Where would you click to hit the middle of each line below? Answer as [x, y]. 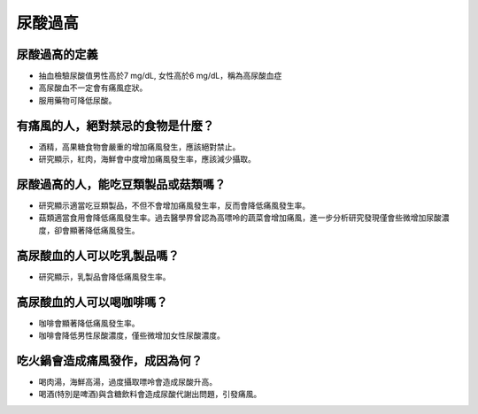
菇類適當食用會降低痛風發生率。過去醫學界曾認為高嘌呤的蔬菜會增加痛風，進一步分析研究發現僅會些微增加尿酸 [240, 218]
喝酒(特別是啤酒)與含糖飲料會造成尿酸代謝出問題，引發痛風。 [150, 395]
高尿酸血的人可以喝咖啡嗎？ [92, 302]
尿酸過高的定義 [57, 54]
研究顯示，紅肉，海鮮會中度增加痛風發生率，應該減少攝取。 [147, 159]
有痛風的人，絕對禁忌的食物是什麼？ [115, 125]
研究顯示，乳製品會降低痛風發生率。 [104, 276]
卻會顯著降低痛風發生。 [96, 230]
